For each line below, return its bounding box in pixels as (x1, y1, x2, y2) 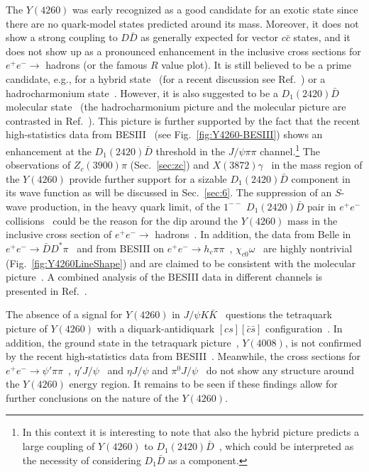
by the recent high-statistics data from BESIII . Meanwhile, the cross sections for (6, 349, 361, 364)
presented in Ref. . (6, 283, 87, 298)
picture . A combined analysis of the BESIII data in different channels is (6, 269, 323, 284)
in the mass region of (271, 157, 363, 172)
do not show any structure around (206, 362, 355, 377)
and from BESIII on (77, 240, 165, 255)
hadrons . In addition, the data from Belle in (155, 227, 351, 242)
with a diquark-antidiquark (97, 320, 215, 335)
